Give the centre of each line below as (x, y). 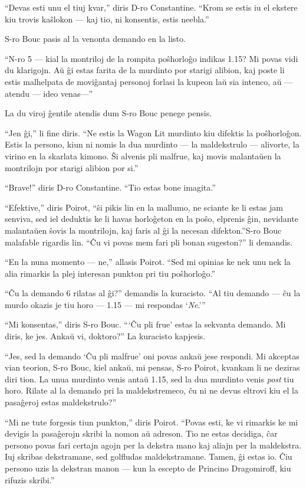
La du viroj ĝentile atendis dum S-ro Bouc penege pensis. (108, 113)
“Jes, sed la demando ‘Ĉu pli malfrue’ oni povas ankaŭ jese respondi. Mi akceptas (152, 356)
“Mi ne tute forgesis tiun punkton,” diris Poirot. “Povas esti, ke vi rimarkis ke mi (152, 422)
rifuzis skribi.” (30, 479)
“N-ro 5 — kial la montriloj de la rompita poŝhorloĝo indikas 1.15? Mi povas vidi (152, 58)
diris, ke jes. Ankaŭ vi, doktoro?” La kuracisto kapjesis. (105, 336)
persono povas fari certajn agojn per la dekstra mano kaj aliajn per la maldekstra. (153, 445)
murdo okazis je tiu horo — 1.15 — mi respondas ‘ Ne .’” (105, 304)
